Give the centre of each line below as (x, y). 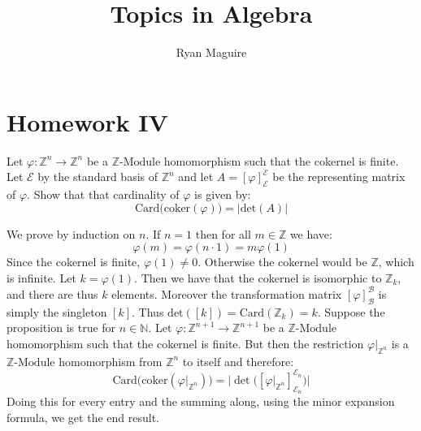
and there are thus (52, 293)
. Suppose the (351, 311)
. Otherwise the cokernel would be (282, 262)
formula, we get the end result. (83, 417)
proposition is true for (61, 328)
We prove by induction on (71, 233)
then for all (223, 233)
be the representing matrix (339, 177)
